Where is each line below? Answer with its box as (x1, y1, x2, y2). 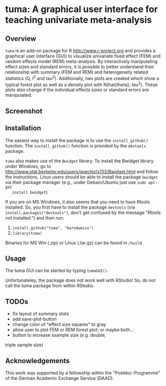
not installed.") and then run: (5, 215, 64, 221)
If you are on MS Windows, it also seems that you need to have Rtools (5, 199, 150, 205)
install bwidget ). (12, 189, 49, 195)
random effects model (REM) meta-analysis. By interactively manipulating (5, 58, 157, 64)
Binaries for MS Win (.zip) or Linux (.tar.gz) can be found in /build (5, 239, 142, 245)
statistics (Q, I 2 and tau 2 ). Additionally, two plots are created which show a (5, 75, 159, 81)
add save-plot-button (12, 316, 57, 322)
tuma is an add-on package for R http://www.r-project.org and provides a (5, 48, 156, 53)
